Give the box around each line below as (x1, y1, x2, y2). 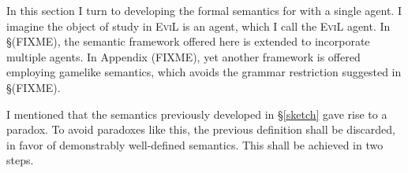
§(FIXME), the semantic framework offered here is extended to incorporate (6, 33, 370, 50)
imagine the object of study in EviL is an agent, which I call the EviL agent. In (6, 17, 391, 34)
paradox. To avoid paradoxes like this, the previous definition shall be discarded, (6, 121, 395, 138)
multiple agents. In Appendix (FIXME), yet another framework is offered (6, 48, 361, 64)
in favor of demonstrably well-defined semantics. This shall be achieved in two (6, 136, 384, 153)
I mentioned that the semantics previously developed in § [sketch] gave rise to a (6, 105, 387, 122)
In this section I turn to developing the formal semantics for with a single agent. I (6, 2, 402, 18)
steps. (6, 152, 34, 168)
